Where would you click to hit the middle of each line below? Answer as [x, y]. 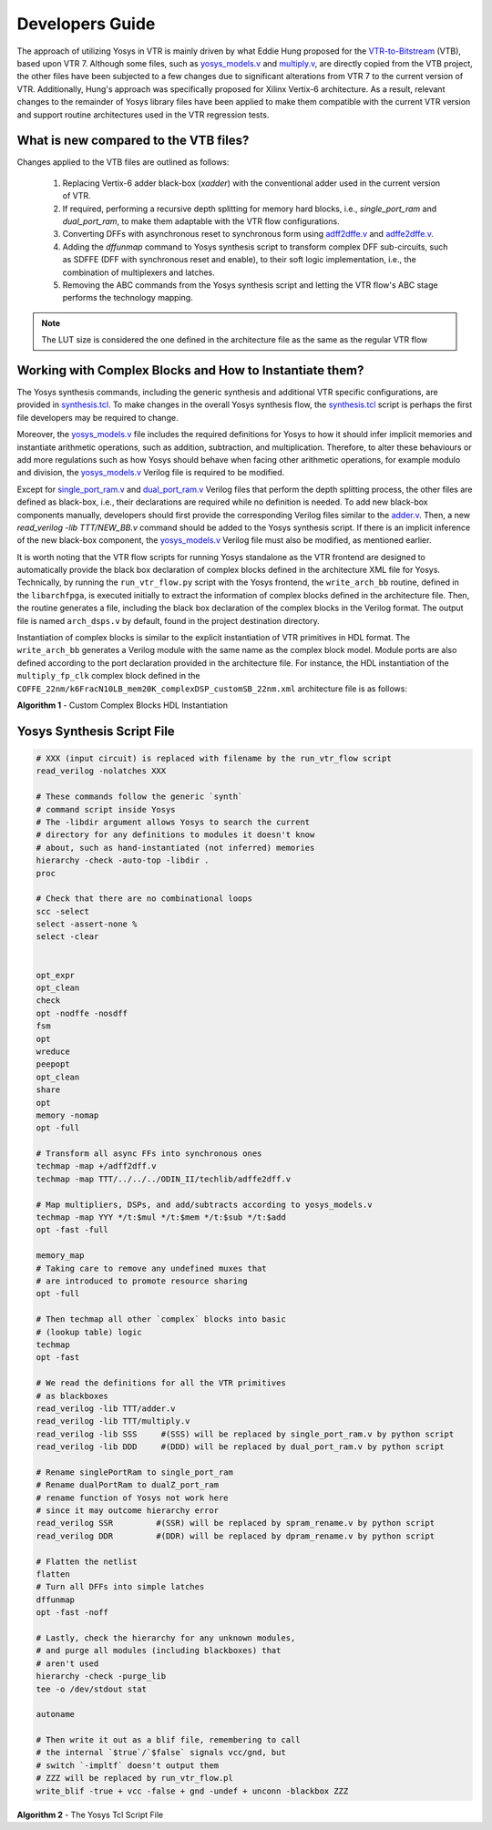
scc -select [63, 911]
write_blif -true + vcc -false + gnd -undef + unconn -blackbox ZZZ [192, 1791]
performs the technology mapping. [128, 298]
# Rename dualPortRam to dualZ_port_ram [127, 1485]
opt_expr [56, 975]
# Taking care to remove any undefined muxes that [152, 1268]
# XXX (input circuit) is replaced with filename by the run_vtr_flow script [214, 758]
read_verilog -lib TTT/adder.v [106, 1408]
